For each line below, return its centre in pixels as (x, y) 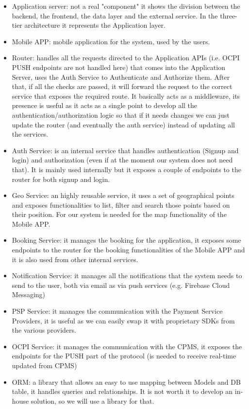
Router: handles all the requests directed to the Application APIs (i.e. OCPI (126, 58)
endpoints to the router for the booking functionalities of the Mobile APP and (128, 250)
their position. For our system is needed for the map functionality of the (119, 214)
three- (229, 15)
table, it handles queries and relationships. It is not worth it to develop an (122, 391)
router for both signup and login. (61, 179)
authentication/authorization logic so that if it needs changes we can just (121, 115)
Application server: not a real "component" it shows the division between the (126, 6)
